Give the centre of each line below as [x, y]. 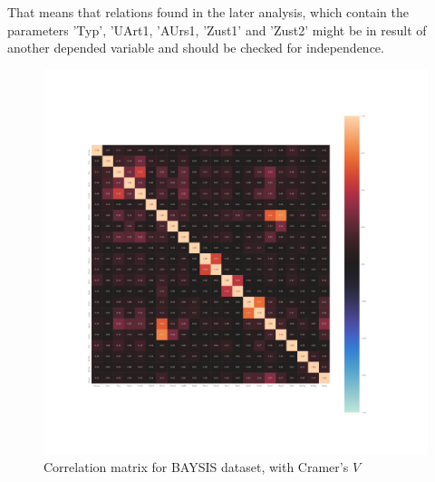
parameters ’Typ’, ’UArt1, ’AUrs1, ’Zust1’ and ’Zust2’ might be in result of [217, 30]
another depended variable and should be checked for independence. [196, 48]
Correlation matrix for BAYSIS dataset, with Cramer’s [196, 467]
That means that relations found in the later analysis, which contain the [208, 12]
